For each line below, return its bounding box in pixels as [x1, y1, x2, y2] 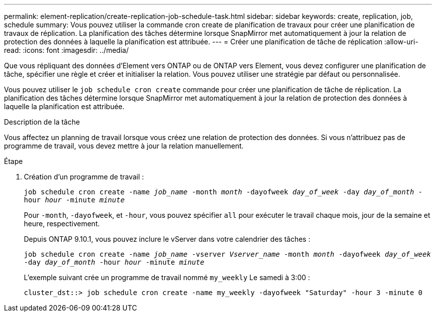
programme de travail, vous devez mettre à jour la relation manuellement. [4, 142, 244, 150]
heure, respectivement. [24, 219, 100, 228]
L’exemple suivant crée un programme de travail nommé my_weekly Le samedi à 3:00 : [24, 273, 310, 282]
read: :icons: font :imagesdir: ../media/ [4, 46, 129, 54]
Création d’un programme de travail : [24, 172, 144, 181]
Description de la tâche [4, 118, 80, 126]
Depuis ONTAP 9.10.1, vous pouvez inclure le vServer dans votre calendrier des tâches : [24, 235, 311, 243]
